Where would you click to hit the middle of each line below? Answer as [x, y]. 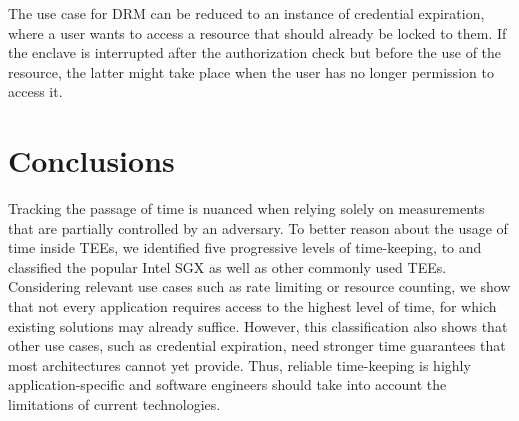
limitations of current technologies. [114, 404]
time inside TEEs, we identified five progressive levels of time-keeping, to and [245, 247]
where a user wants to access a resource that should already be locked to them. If [257, 32]
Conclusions [91, 160]
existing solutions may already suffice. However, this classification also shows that [258, 325]
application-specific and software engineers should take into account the [227, 384]
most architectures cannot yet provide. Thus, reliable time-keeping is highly [239, 364]
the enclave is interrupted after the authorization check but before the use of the [255, 52]
